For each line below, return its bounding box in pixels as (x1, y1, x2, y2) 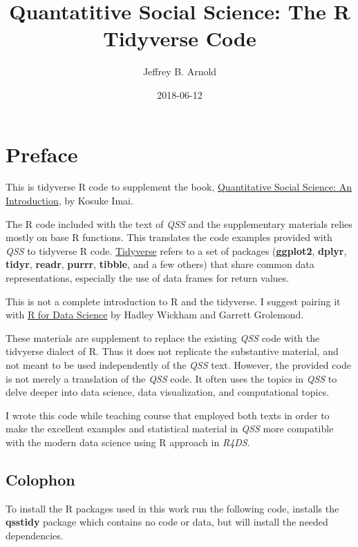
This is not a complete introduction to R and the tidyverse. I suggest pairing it (6, 294, 341, 308)
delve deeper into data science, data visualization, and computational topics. (6, 385, 330, 399)
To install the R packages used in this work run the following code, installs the (6, 501, 339, 515)
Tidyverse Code (103, 24, 256, 52)
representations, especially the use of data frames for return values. (6, 271, 290, 285)
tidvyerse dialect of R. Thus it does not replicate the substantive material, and (6, 344, 339, 358)
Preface (6, 140, 78, 168)
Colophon (6, 468, 75, 490)
